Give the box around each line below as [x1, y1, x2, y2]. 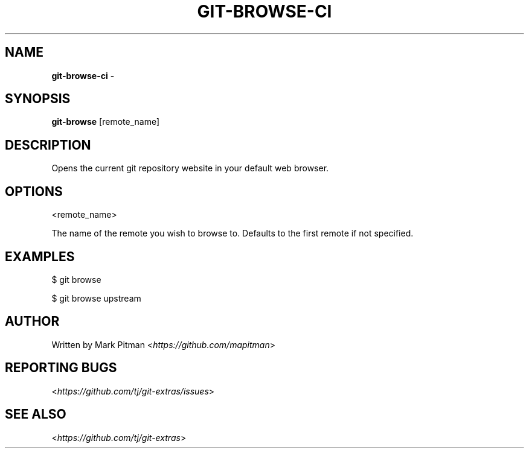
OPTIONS [5, 183, 63, 199]
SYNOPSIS [5, 91, 71, 107]
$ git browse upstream [51, 293, 141, 303]
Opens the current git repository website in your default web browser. [51, 163, 329, 174]
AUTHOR [5, 314, 60, 329]
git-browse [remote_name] [51, 116, 160, 127]
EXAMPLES [5, 249, 75, 264]
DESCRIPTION [5, 137, 91, 153]
